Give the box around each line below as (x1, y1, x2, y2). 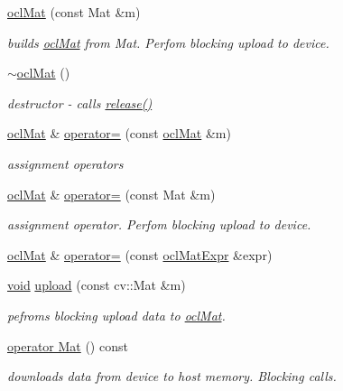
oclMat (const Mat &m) (7, 3, 141, 21)
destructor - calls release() (7, 93, 153, 112)
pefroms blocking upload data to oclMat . (7, 305, 226, 324)
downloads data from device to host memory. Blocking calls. (7, 367, 337, 386)
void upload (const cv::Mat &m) (7, 275, 186, 294)
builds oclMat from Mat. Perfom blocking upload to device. (7, 33, 329, 51)
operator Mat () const (7, 336, 128, 355)
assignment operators (7, 154, 124, 172)
